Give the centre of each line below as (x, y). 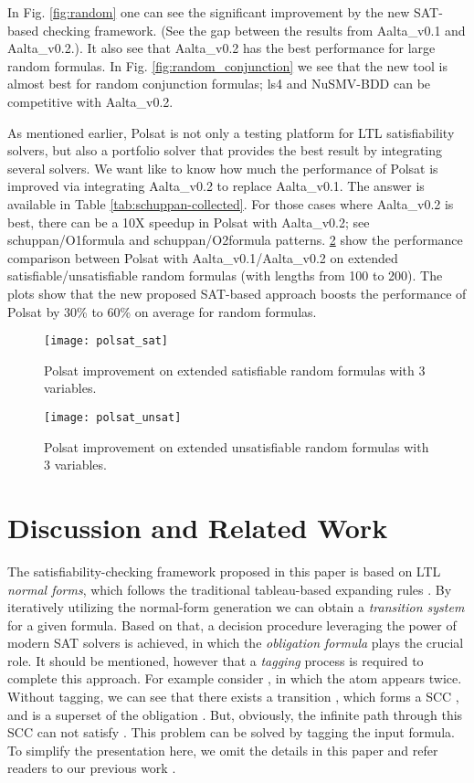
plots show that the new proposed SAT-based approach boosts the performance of (237, 293)
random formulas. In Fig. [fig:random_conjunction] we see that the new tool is (228, 65)
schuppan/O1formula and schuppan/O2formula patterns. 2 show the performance (235, 240)
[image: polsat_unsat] (113, 417)
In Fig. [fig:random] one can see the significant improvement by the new (209, 12)
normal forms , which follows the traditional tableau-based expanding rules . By (230, 589)
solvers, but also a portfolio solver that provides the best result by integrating (225, 150)
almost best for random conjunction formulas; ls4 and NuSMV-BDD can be (219, 84)
